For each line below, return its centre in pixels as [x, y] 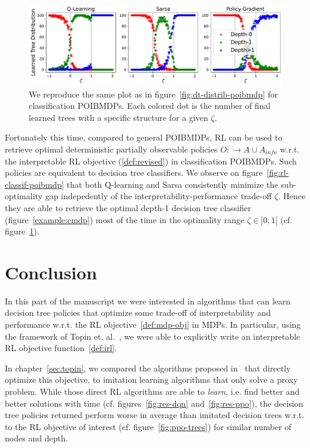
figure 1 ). [22, 231]
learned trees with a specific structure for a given [118, 117]
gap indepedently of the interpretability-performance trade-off [158, 196]
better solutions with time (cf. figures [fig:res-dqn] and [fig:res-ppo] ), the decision [154, 403]
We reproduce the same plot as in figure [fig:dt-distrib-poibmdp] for [154, 94]
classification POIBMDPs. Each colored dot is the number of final [150, 106]
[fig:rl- [278, 173]
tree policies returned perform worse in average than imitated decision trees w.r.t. [155, 415]
